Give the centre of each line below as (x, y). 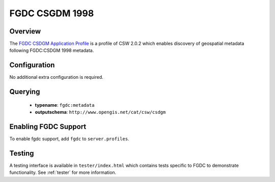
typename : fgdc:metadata (65, 105)
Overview (25, 31)
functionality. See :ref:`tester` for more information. (63, 172)
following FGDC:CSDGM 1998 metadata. (52, 50)
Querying (25, 92)
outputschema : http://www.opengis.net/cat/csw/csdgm (100, 112)
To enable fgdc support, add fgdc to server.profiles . (69, 139)
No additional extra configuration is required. (57, 77)
